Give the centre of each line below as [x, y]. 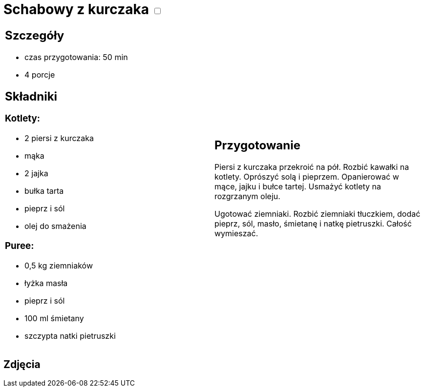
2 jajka [36, 174]
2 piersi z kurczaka [59, 138]
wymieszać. [236, 234]
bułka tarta [44, 191]
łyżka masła [46, 283]
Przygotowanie [257, 145]
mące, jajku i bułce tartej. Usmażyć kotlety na [298, 187]
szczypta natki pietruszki [70, 336]
